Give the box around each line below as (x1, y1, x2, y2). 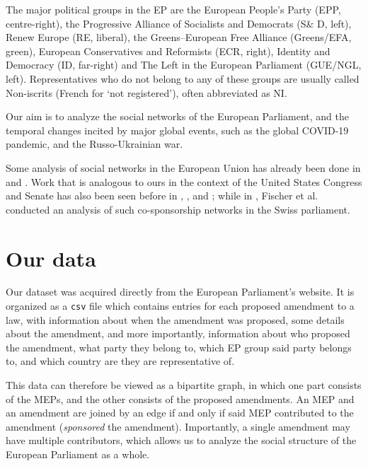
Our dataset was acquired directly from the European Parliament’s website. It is (6, 284, 355, 299)
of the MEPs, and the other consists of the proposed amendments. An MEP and (6, 391, 355, 406)
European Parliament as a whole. (6, 447, 150, 462)
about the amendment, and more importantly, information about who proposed (6, 326, 350, 341)
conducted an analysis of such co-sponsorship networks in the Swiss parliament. (6, 202, 350, 216)
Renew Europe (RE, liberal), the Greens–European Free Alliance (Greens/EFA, (6, 30, 352, 45)
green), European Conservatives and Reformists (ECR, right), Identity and (6, 43, 330, 58)
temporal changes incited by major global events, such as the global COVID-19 (6, 122, 349, 137)
